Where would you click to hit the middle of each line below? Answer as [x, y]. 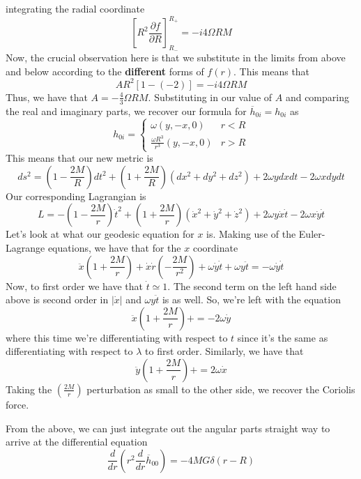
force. [17, 404]
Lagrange [25, 247]
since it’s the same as [283, 337]
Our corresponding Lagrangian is [76, 196]
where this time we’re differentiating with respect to [117, 337]
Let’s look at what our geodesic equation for [100, 234]
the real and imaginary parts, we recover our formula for [126, 111]
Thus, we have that [47, 97]
